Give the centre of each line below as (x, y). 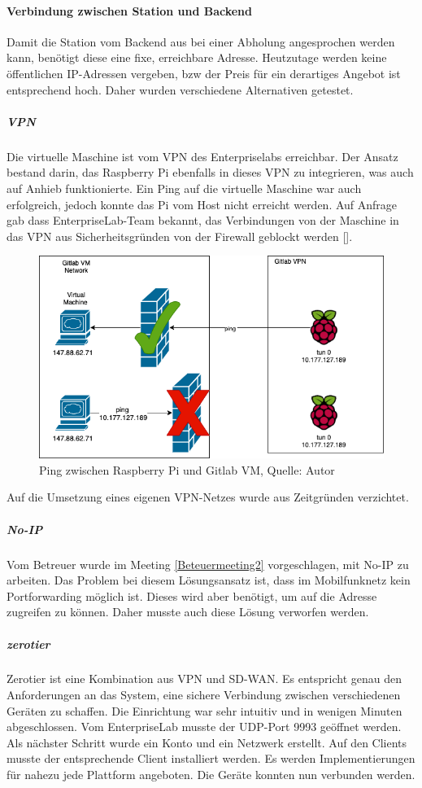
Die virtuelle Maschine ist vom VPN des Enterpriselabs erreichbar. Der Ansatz (202, 156)
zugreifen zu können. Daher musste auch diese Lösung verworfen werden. (188, 612)
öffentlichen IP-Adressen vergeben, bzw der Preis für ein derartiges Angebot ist (204, 73)
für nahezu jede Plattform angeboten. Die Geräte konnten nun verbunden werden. (211, 775)
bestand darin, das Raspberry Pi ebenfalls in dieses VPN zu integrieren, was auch (210, 172)
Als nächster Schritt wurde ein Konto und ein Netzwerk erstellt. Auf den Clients (207, 742)
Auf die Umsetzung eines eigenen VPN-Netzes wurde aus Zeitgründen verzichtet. (208, 497)
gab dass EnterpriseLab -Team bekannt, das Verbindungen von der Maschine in (203, 220)
